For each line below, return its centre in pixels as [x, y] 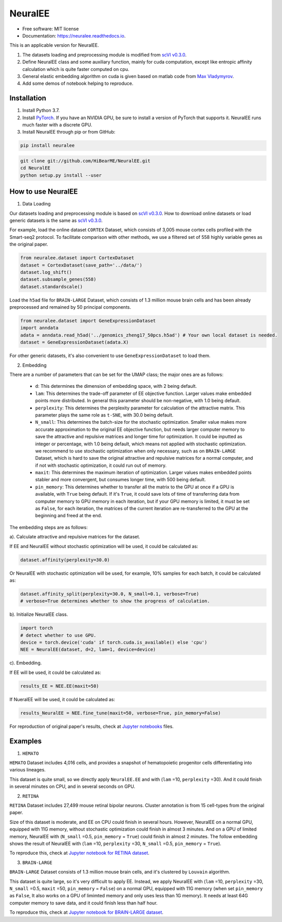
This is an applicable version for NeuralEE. [54, 45]
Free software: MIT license [51, 29]
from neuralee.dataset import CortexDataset [77, 258]
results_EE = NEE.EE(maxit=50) [60, 686]
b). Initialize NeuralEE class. [39, 614]
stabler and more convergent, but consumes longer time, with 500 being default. [120, 480]
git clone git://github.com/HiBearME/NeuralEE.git [86, 161]
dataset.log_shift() [46, 272]
